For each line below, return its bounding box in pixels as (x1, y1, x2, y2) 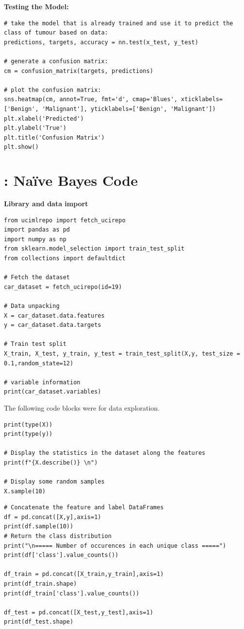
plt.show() (4, 144, 39, 151)
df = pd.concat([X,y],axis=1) (4, 513, 101, 521)
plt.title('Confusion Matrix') (4, 134, 105, 141)
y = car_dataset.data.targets (4, 322, 101, 329)
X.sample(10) (4, 487, 46, 495)
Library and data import (4, 198, 88, 209)
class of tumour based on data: (4, 29, 108, 36)
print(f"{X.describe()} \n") (4, 459, 98, 466)
